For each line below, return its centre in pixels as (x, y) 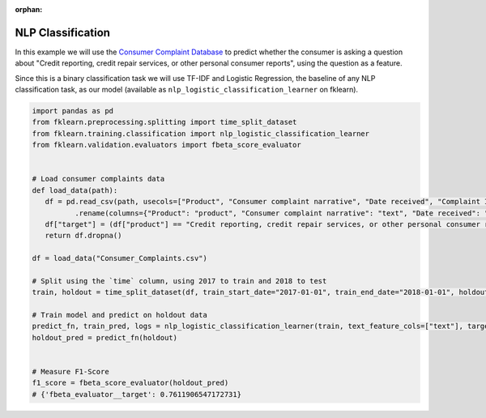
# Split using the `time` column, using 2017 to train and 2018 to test (179, 281)
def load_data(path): (75, 190)
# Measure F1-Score (70, 372)
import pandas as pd (72, 111)
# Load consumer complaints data (98, 179)
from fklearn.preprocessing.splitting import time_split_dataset (164, 122)
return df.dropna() (83, 236)
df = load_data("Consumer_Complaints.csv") (120, 258)
